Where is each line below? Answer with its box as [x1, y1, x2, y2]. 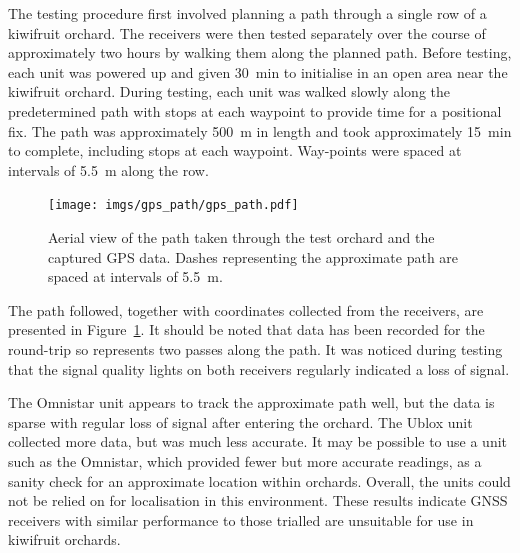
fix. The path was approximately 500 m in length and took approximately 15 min [8, 120, 512, 141]
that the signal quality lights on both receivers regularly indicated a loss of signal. [8, 358, 510, 379]
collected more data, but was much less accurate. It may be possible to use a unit [8, 431, 508, 452]
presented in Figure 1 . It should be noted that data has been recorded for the [8, 319, 485, 340]
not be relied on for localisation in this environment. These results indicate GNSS [8, 490, 508, 511]
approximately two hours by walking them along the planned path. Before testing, [8, 42, 512, 63]
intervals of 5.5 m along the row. [8, 159, 209, 180]
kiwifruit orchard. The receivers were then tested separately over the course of [8, 22, 486, 43]
